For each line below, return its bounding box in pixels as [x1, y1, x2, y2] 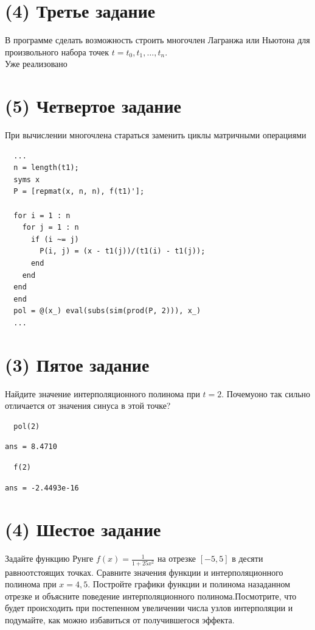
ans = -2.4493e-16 [5, 483, 79, 492]
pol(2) [13, 422, 40, 431]
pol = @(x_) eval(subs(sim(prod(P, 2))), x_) [13, 306, 201, 316]
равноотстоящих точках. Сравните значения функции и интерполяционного [5, 565, 283, 578]
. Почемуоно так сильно [221, 387, 311, 400]
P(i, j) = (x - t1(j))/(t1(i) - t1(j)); [40, 247, 206, 256]
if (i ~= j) [30, 235, 79, 244]
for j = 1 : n [22, 223, 79, 232]
